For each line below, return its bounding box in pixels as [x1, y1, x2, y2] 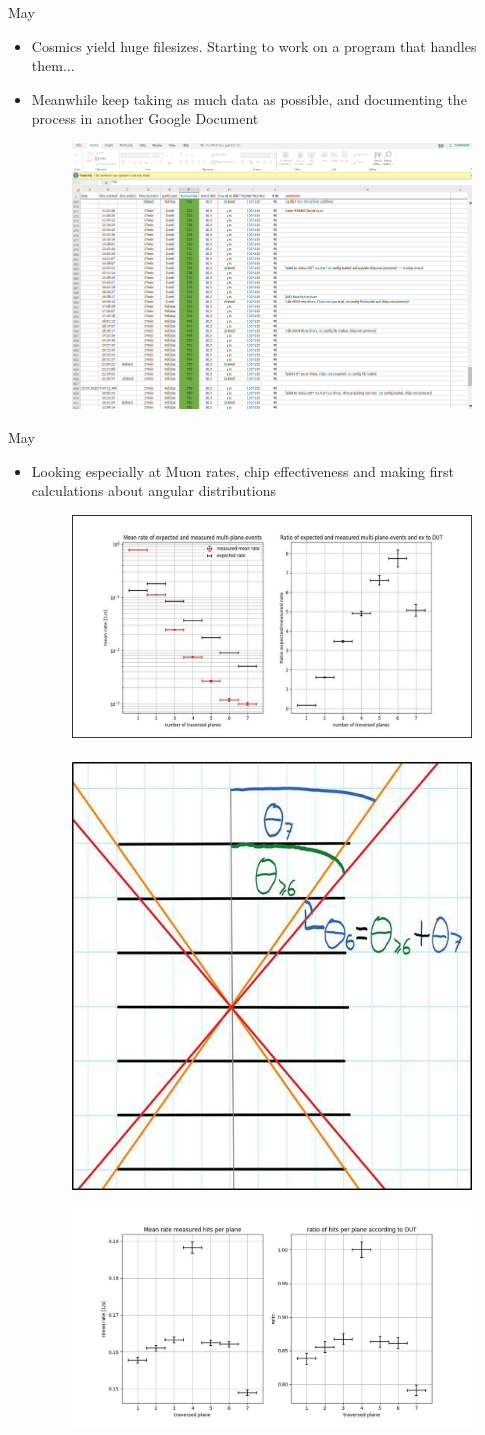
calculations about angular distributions [31, 480, 276, 501]
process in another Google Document [31, 108, 259, 129]
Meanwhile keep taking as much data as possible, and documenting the [31, 88, 467, 109]
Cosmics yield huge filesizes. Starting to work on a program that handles [31, 35, 477, 56]
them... [31, 55, 75, 76]
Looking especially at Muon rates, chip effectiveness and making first [31, 460, 454, 481]
